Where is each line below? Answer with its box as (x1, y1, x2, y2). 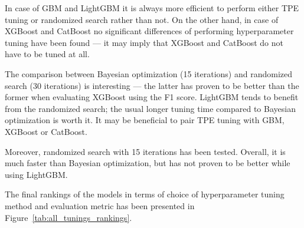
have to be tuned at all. (5, 48, 90, 60)
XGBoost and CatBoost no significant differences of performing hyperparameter (5, 25, 294, 37)
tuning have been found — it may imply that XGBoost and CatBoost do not (5, 36, 283, 48)
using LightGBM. (5, 168, 68, 180)
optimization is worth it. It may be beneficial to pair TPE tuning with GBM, (5, 114, 285, 126)
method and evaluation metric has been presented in (5, 199, 195, 212)
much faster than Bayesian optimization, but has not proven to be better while (5, 157, 290, 169)
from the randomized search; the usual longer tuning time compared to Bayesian (5, 102, 296, 114)
